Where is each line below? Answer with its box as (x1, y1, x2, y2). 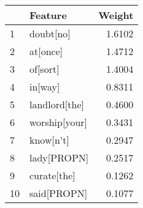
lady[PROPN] (29, 150, 89, 165)
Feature (29, 8, 67, 22)
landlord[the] (29, 97, 84, 111)
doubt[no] (29, 26, 71, 40)
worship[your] (29, 115, 87, 129)
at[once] (29, 44, 63, 58)
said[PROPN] (29, 186, 88, 200)
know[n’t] (29, 133, 69, 147)
